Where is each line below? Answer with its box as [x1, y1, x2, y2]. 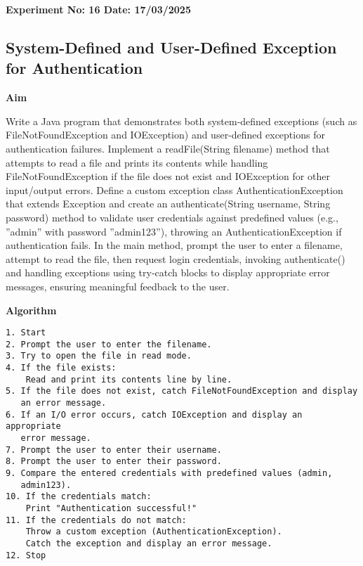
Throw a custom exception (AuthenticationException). [25, 527, 282, 537]
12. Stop [6, 550, 46, 560]
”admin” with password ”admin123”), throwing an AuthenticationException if [6, 224, 342, 238]
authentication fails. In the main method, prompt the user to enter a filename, [6, 238, 343, 252]
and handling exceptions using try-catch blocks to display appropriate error [6, 265, 330, 280]
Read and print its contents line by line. [25, 374, 232, 385]
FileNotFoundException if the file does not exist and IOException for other [6, 169, 330, 184]
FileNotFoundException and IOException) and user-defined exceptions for [6, 127, 325, 142]
